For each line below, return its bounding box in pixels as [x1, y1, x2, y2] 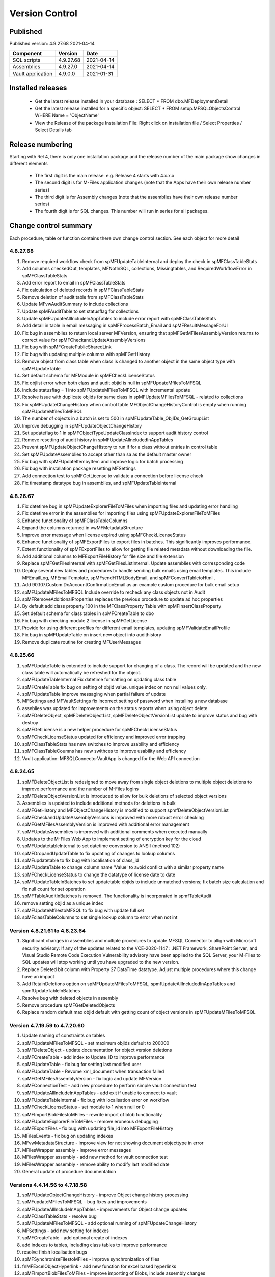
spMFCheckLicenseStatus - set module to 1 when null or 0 [22, 1104, 145, 1110]
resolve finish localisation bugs [22, 1249, 88, 1255]
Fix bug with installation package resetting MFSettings [22, 465, 136, 472]
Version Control [9, 8, 77, 19]
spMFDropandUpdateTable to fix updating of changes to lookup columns [22, 850, 175, 856]
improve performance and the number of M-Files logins [22, 786, 139, 792]
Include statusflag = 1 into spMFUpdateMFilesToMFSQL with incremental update [22, 387, 190, 393]
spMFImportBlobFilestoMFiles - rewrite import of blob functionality [22, 1111, 162, 1117]
